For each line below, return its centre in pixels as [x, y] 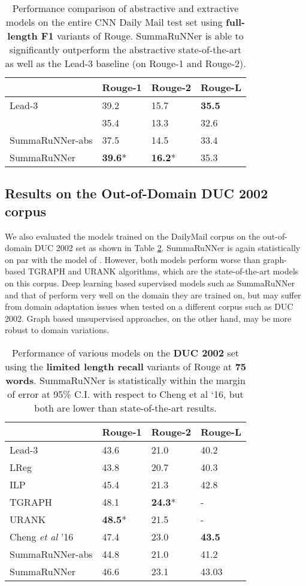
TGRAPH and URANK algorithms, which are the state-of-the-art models [163, 271]
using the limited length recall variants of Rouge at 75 [126, 366]
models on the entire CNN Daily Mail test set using [114, 22]
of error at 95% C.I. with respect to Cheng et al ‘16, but [125, 394]
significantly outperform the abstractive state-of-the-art [125, 49]
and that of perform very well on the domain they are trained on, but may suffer [153, 294]
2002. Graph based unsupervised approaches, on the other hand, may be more [148, 318]
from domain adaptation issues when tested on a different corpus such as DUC [149, 306]
